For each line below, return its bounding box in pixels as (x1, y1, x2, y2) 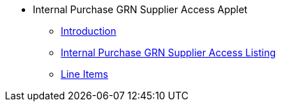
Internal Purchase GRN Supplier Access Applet (33, 3, 248, 15)
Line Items (61, 68, 108, 80)
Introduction (61, 25, 117, 37)
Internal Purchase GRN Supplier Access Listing (61, 47, 276, 58)
